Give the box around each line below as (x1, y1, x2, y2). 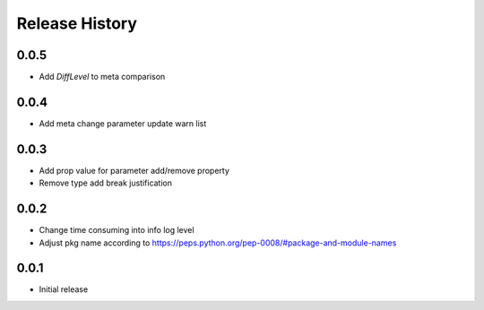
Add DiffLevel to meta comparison (39, 72, 166, 82)
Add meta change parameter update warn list (39, 117, 207, 129)
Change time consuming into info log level (39, 225, 194, 236)
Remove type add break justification (39, 177, 173, 188)
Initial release (39, 284, 89, 295)
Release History (16, 13, 138, 33)
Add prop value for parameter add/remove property (39, 165, 230, 176)
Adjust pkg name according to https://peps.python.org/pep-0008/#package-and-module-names (39, 237, 397, 248)
